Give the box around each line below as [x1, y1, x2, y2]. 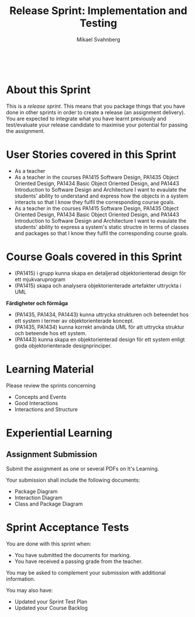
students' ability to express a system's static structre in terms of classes [14, 223, 189, 230]
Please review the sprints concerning [6, 382, 96, 389]
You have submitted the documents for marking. [14, 551, 131, 558]
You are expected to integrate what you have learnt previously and [6, 115, 167, 122]
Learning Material [6, 362, 94, 376]
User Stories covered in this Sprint [6, 148, 177, 162]
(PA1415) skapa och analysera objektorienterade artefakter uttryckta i [14, 282, 182, 289]
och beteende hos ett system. [14, 329, 87, 336]
